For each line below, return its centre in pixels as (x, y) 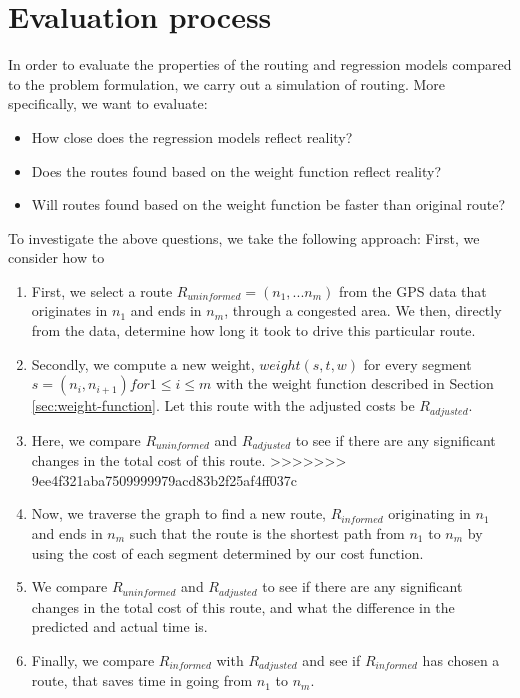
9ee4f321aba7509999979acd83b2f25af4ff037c (164, 479)
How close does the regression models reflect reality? (192, 136)
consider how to (56, 257)
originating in (429, 513)
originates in (69, 310)
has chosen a (461, 659)
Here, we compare (86, 439)
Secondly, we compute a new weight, (143, 363)
